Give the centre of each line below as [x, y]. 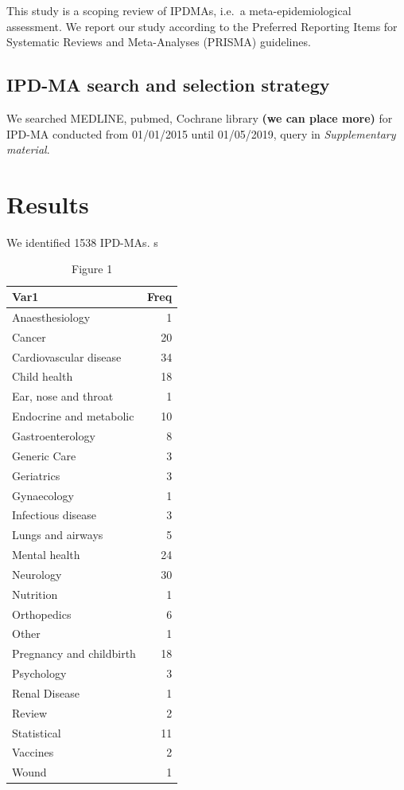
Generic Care [44, 455]
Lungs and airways [58, 535]
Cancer [29, 336]
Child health [43, 376]
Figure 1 [92, 269]
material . [28, 149]
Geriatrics [36, 475]
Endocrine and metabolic [73, 416]
